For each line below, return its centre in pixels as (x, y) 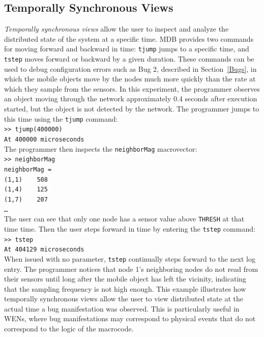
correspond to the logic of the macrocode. (69, 329)
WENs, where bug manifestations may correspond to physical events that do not (130, 318)
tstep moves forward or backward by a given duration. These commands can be (129, 59)
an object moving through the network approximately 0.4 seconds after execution (131, 99)
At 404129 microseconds (44, 250)
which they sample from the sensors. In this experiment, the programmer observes (132, 88)
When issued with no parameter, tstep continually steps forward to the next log (130, 258)
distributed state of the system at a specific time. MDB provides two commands (129, 38)
